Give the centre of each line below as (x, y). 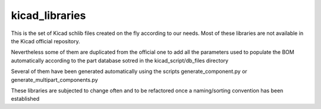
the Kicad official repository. (45, 41)
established (25, 99)
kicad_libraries (48, 15)
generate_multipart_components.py (54, 79)
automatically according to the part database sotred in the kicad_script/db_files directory (120, 60)
